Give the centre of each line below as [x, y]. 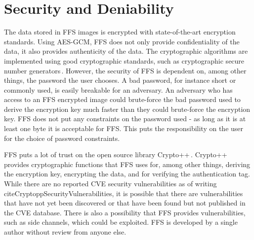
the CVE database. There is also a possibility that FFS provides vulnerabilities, [125, 212]
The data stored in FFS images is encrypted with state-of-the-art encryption [120, 32]
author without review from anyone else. [65, 232]
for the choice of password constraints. [62, 138]
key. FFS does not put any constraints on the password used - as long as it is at [125, 119]
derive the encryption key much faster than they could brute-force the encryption [127, 109]
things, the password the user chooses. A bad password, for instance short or [120, 80]
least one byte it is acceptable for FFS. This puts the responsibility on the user [124, 128]
